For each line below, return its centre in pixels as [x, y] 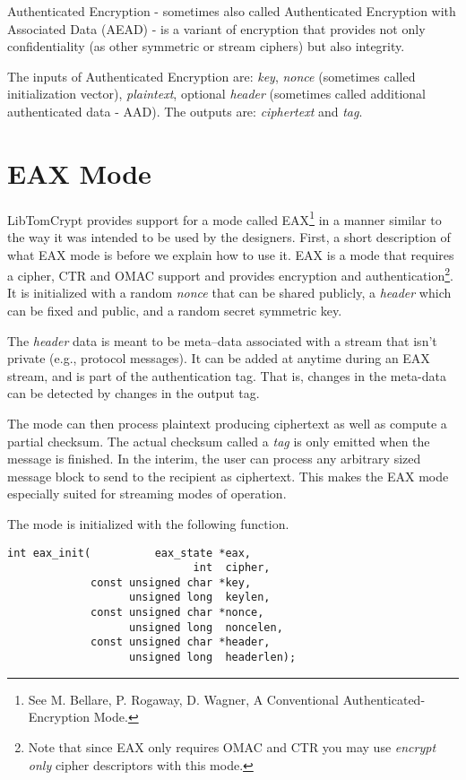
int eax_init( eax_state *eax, [129, 553]
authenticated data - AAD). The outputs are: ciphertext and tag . [185, 111]
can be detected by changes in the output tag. [134, 393]
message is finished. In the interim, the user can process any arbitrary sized [214, 459]
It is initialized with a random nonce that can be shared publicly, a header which [229, 293]
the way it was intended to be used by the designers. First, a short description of [229, 236]
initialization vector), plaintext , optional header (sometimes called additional [216, 94]
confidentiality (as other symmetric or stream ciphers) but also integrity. [206, 46]
